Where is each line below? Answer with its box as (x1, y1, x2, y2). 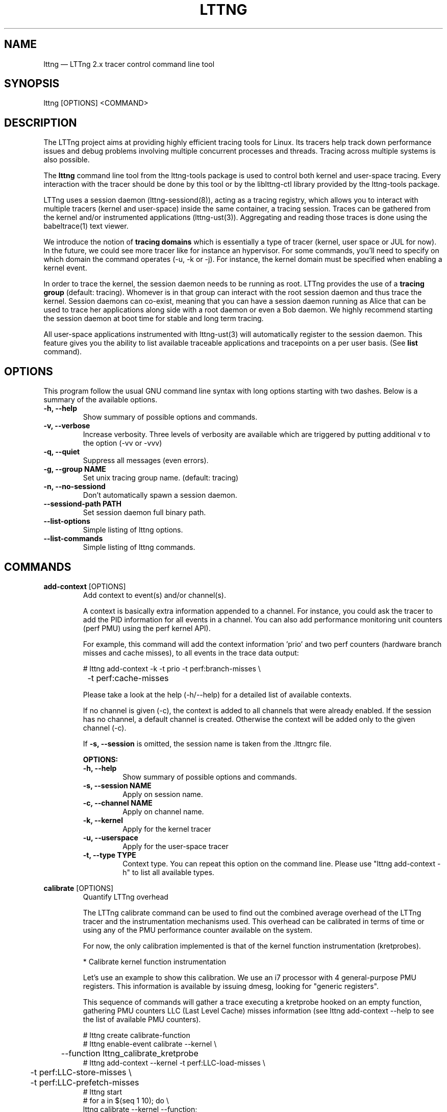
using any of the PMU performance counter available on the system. (83, 925, 313, 934)
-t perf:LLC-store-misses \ (30, 1067, 132, 1077)
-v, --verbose (43, 421, 90, 430)
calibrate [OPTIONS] (43, 883, 114, 892)
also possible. (43, 155, 90, 164)
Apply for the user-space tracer (122, 841, 229, 851)
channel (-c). (83, 723, 127, 732)
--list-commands (43, 534, 103, 543)
